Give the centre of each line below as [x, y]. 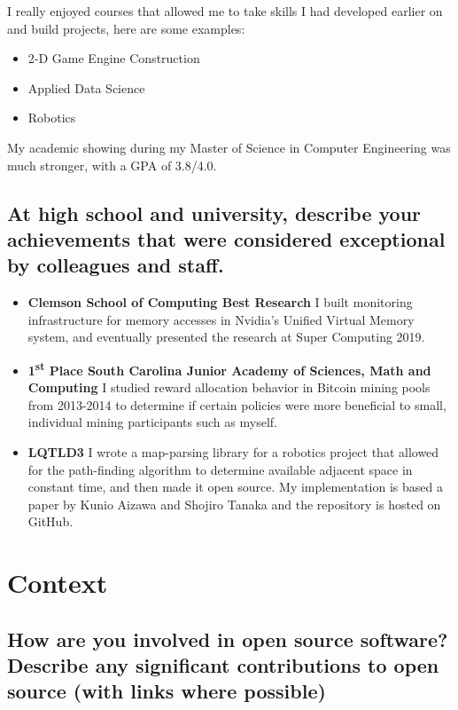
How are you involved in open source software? [228, 639]
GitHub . [50, 521]
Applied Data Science [86, 87]
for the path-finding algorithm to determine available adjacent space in [220, 469]
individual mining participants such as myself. [152, 422]
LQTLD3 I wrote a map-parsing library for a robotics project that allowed [233, 451]
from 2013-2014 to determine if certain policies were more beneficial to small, [237, 404]
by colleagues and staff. [116, 265]
